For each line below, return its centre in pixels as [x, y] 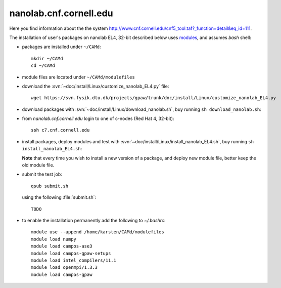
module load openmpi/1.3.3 [64, 268]
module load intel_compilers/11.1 [74, 260]
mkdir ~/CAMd [47, 58]
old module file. [38, 165]
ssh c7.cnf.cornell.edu [60, 130]
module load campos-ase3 [62, 246]
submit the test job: [42, 174]
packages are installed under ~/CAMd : [61, 47]
